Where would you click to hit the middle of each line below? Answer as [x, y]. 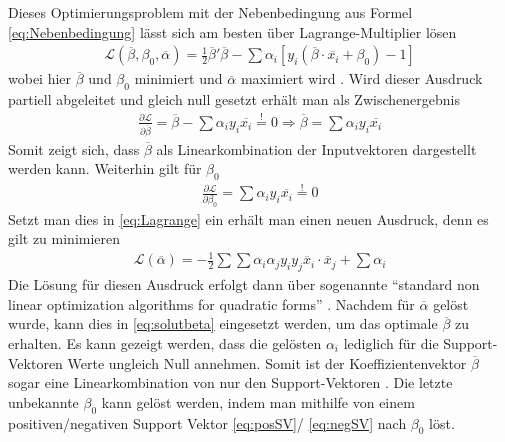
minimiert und [178, 78]
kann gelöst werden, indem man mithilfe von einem [258, 401]
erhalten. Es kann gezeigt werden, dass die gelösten [165, 342]
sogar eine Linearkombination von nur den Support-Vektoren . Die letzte [230, 382]
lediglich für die [391, 342]
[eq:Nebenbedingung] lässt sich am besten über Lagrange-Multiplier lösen [232, 31]
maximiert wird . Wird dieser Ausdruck [361, 78]
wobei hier [40, 78]
